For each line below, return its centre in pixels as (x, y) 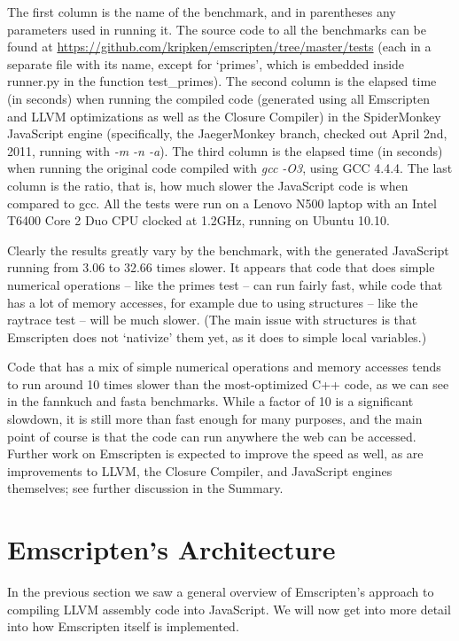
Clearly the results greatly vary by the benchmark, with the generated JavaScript (228, 250)
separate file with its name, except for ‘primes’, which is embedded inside (206, 63)
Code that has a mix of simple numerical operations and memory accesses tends (224, 367)
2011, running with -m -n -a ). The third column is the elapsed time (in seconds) (225, 150)
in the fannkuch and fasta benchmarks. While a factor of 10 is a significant (210, 401)
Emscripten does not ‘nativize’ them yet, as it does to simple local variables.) (217, 336)
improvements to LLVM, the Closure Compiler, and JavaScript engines (200, 470)
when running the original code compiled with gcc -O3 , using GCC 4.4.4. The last (230, 168)
